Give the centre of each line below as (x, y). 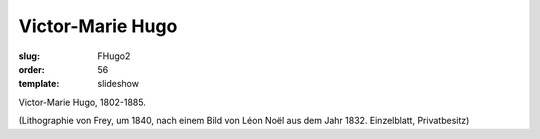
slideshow (118, 84)
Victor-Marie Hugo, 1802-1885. (82, 102)
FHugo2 (114, 56)
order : (31, 69)
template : (39, 84)
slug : (29, 56)
